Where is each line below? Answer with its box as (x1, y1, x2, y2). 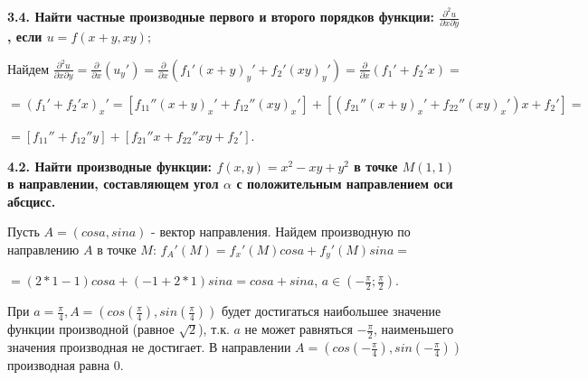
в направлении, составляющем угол (7, 174, 219, 193)
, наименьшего (374, 320, 454, 338)
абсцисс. (7, 191, 56, 210)
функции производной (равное (7, 320, 175, 338)
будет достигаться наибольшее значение (222, 301, 441, 320)
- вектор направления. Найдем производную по (151, 222, 411, 241)
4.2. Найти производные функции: (7, 156, 213, 175)
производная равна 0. (7, 356, 124, 375)
